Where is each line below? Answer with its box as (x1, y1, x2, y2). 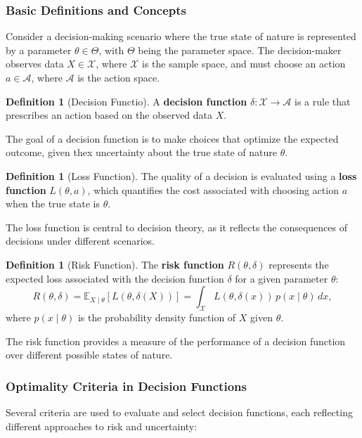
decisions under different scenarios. (6, 233, 155, 248)
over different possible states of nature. (6, 347, 173, 362)
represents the (269, 257, 329, 271)
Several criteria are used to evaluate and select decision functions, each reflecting (6, 404, 353, 419)
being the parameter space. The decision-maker (138, 42, 342, 57)
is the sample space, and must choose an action (142, 56, 346, 71)
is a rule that (294, 94, 351, 108)
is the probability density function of (77, 309, 236, 324)
